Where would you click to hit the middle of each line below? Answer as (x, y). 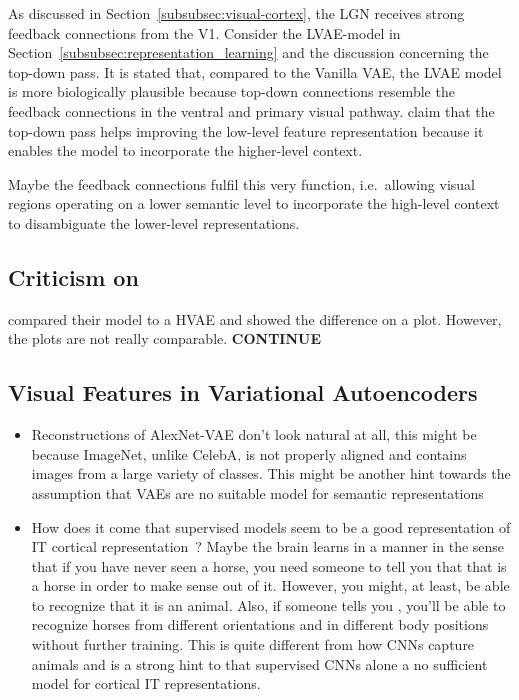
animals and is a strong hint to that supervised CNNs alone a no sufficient (259, 663)
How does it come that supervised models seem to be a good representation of (271, 526)
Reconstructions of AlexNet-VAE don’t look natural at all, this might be (254, 434)
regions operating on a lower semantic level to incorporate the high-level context (254, 203)
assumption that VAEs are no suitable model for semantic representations (257, 492)
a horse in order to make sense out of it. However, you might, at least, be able (270, 585)
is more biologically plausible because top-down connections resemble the (231, 91)
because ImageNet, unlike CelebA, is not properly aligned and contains (249, 453)
